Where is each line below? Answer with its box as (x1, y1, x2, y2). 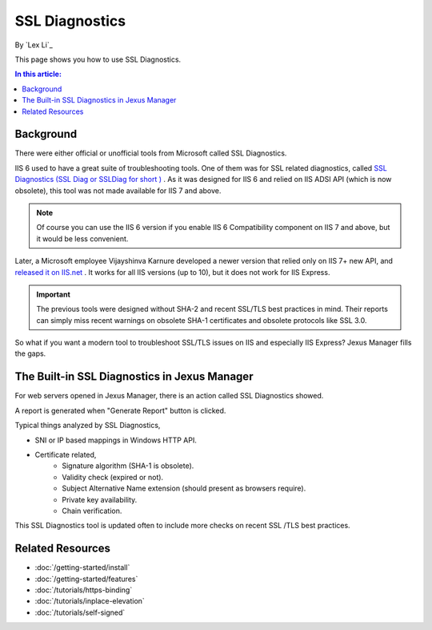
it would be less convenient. (36, 233, 129, 244)
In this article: (14, 69, 62, 79)
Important (36, 289, 71, 299)
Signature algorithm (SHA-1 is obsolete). (62, 461, 194, 470)
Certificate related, (34, 450, 97, 459)
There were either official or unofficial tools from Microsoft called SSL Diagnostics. (14, 148, 287, 158)
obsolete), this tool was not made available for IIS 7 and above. (14, 185, 222, 196)
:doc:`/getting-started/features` (34, 574, 138, 584)
